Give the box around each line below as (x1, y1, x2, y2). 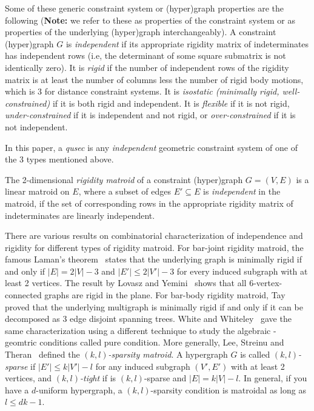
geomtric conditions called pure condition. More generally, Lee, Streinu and (5, 336, 284, 349)
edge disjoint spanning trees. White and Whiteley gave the (70, 312, 292, 325)
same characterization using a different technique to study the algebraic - (5, 324, 276, 336)
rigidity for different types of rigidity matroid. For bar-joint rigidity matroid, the (5, 241, 304, 253)
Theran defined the (5, 348, 80, 361)
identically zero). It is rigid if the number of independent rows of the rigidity (5, 61, 289, 73)
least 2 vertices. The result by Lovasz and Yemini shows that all (5, 276, 247, 289)
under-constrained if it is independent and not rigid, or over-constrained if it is (5, 109, 296, 121)
